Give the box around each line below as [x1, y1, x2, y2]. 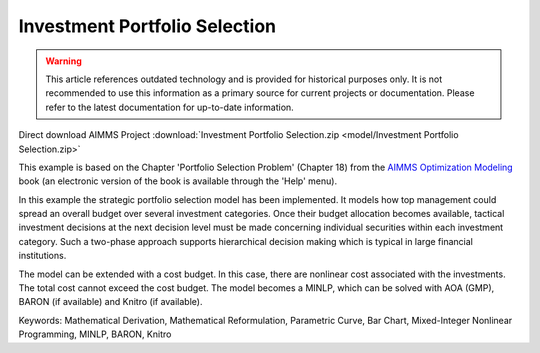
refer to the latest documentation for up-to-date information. [45, 101, 294, 113]
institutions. [18, 250, 67, 262]
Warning [45, 55, 82, 67]
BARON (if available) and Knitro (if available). [18, 296, 203, 308]
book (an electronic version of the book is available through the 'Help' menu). [18, 175, 338, 187]
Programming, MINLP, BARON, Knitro [18, 328, 172, 340]
